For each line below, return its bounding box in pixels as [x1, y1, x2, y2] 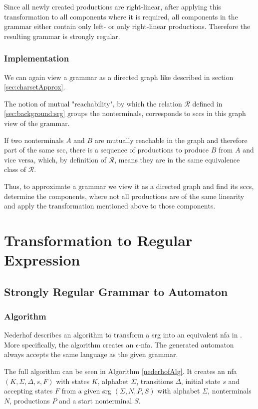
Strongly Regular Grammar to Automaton [4, 283, 228, 299]
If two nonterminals [4, 134, 64, 145]
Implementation [4, 52, 69, 64]
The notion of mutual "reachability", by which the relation [4, 98, 182, 108]
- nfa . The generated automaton [138, 339, 234, 349]
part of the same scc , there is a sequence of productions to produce [4, 144, 209, 155]
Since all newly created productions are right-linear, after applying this [4, 1, 221, 11]
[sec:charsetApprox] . [4, 81, 65, 92]
